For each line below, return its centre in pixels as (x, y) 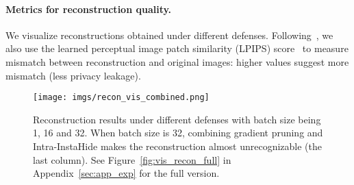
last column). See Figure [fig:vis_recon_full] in (132, 159)
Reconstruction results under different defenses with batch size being (177, 119)
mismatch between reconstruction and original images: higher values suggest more (177, 61)
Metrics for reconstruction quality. (89, 9)
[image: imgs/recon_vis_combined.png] (121, 98)
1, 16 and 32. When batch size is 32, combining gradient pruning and (178, 133)
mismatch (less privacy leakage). (73, 75)
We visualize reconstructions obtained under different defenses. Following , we (169, 35)
